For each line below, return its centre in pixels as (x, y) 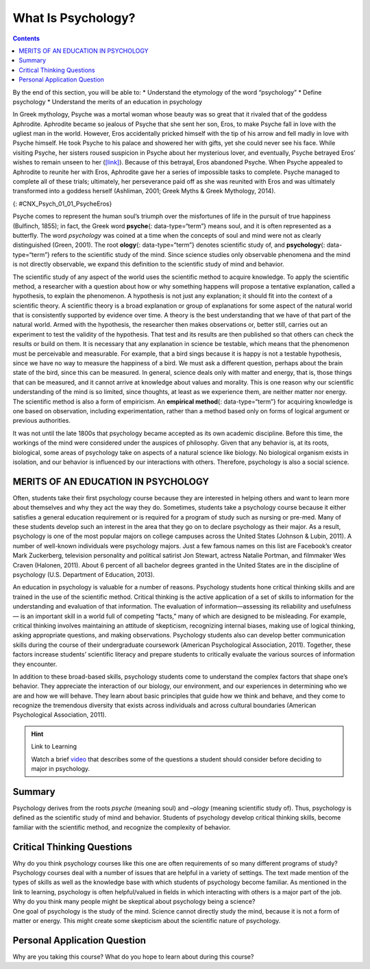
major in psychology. (61, 769)
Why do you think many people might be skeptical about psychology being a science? (134, 902)
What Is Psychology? (74, 18)
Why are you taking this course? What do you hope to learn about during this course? (133, 957)
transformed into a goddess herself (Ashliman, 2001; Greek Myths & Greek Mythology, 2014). (144, 191)
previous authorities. (42, 421)
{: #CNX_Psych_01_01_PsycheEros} (62, 204)
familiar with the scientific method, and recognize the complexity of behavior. (122, 827)
